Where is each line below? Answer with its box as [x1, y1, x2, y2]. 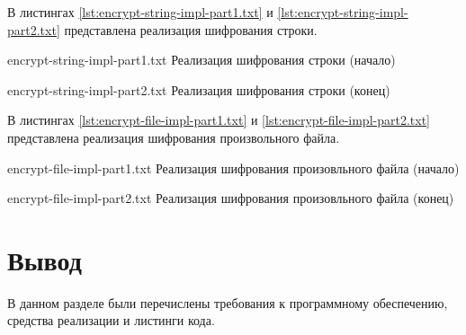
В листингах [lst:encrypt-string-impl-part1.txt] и [7, 3, 273, 21]
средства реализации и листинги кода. [7, 311, 215, 330]
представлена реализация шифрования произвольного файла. [7, 128, 340, 146]
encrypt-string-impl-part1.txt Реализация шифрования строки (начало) [7, 50, 396, 69]
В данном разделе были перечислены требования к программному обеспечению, [7, 293, 448, 312]
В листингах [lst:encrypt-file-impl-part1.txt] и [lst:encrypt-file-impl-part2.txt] [7, 110, 430, 129]
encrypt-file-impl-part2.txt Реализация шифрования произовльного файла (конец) [7, 189, 454, 207]
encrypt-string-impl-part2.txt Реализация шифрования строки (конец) [7, 80, 390, 99]
